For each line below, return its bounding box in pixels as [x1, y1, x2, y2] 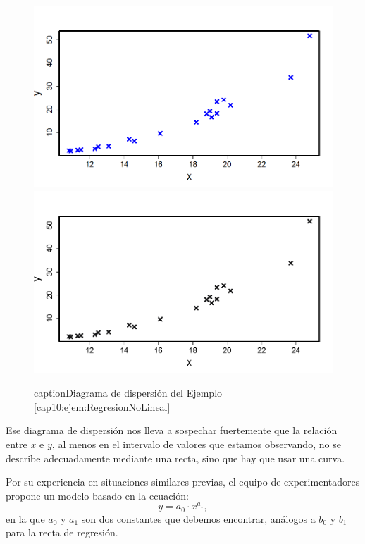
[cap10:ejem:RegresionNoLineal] [34, 399, 171, 414]
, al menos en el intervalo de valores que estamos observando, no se [51, 436, 341, 451]
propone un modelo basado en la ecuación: [6, 488, 189, 502]
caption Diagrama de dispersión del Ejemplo [34, 385, 223, 400]
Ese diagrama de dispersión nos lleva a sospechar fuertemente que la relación [6, 423, 338, 438]
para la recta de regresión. [6, 525, 118, 540]
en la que [6, 511, 45, 526]
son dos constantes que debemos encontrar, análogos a [81, 511, 316, 526]
